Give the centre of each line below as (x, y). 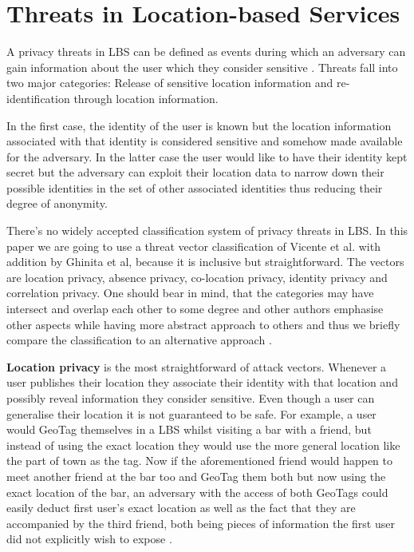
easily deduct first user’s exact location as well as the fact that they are (181, 508)
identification (38, 98)
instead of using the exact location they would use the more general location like (203, 445)
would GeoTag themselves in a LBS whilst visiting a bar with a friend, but (189, 429)
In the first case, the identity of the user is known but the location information (199, 125)
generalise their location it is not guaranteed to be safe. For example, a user (191, 413)
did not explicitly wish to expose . (89, 539)
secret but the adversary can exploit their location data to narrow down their (195, 172)
